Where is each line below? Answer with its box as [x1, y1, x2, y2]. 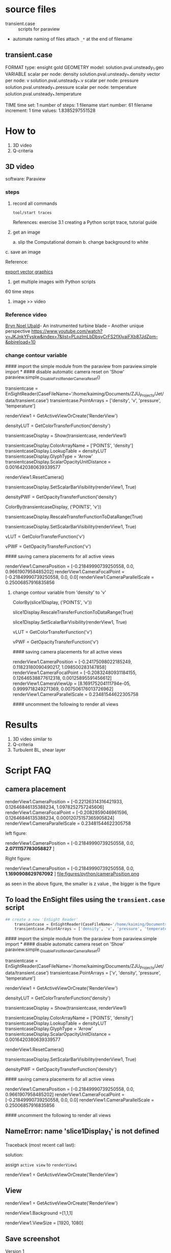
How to [5, 125, 36, 136]
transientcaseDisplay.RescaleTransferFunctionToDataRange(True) [5, 514, 143, 520]
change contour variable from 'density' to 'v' [12, 589, 106, 595]
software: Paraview [5, 176, 46, 182]
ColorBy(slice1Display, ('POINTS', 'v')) [12, 599, 92, 605]
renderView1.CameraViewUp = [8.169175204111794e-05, [12, 680, 131, 686]
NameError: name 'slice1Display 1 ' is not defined [5, 1127, 159, 1137]
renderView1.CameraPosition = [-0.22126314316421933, [5, 798, 123, 804]
